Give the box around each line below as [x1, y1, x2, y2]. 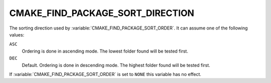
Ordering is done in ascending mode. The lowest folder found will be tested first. [22, 48, 188, 54]
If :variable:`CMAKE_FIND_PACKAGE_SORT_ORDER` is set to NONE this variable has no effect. [9, 71, 202, 77]
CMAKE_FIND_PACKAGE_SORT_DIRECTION [9, 7, 194, 18]
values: [9, 31, 25, 37]
